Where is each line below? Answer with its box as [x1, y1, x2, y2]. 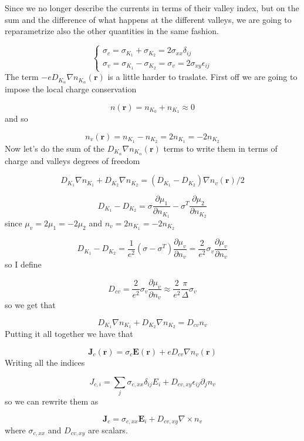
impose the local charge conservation [5, 82, 137, 95]
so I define [5, 258, 42, 270]
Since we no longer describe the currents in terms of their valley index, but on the [5, 2, 299, 14]
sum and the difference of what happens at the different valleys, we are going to [5, 13, 292, 25]
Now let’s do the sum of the [5, 142, 105, 154]
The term [5, 71, 39, 83]
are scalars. [87, 424, 128, 436]
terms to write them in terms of [163, 142, 278, 154]
